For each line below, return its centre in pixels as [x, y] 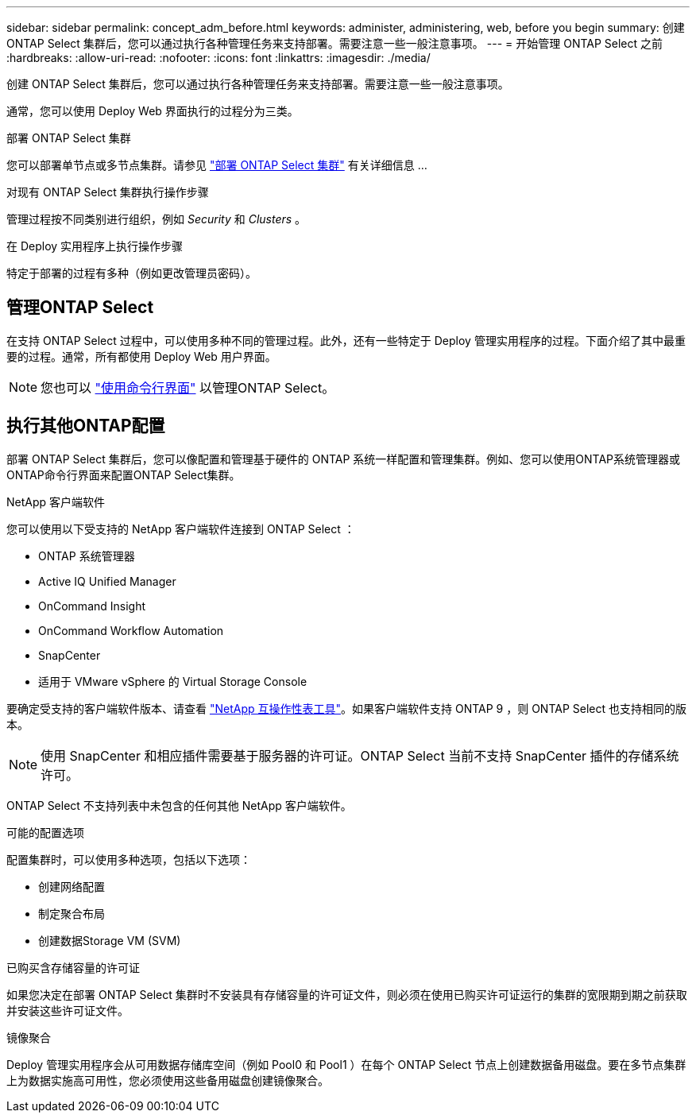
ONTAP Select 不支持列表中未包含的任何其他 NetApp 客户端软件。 [179, 805]
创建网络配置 [72, 886]
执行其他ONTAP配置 [86, 426]
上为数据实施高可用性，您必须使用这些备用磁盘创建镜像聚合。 [168, 1080]
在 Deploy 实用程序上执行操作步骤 [95, 246]
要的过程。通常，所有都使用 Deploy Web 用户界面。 [141, 356]
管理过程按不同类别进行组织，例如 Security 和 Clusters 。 [157, 219]
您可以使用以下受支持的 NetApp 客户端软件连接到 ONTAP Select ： [181, 529]
